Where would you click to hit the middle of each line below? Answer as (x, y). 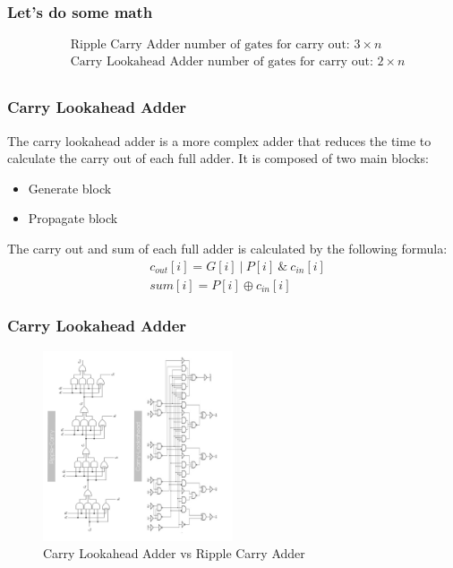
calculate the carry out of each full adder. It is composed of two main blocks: (218, 158)
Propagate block (73, 218)
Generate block (70, 188)
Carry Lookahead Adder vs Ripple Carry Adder (174, 553)
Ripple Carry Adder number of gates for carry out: (210, 45)
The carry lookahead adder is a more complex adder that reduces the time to (219, 140)
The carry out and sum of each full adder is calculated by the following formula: (227, 248)
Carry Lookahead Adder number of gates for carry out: (222, 62)
